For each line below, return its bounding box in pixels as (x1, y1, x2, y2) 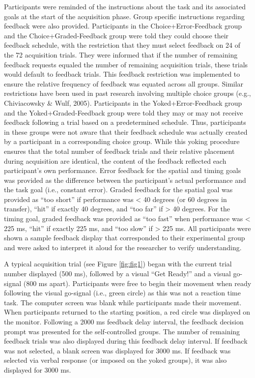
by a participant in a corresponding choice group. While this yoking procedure (4, 136, 240, 146)
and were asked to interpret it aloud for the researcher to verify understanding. (4, 242, 242, 252)
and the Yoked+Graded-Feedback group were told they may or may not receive (4, 107, 243, 117)
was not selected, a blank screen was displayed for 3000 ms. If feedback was (4, 345, 231, 355)
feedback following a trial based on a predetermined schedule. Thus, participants (4, 117, 246, 127)
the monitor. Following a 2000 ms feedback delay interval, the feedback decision (4, 317, 244, 326)
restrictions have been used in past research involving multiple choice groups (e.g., (4, 88, 251, 98)
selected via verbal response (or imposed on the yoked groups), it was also (4, 355, 227, 365)
